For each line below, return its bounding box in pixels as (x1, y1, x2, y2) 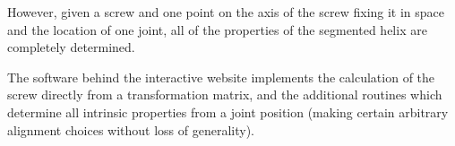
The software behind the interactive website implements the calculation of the (7, 67, 435, 86)
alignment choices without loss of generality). (7, 120, 254, 139)
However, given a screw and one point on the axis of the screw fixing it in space (7, 3, 445, 21)
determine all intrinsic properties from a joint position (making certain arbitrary (7, 102, 449, 121)
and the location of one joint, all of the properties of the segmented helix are (7, 20, 427, 39)
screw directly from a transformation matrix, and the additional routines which (7, 85, 442, 104)
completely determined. (7, 38, 135, 56)
